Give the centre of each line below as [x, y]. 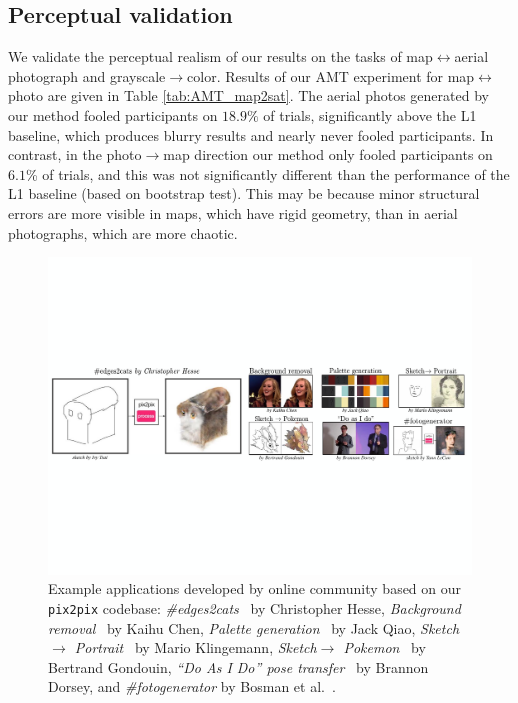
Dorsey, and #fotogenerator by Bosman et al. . [192, 686]
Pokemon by [384, 647]
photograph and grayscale [87, 75]
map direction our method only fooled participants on [328, 154]
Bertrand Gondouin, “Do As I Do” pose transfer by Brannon [238, 666]
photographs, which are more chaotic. [123, 232]
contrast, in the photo [75, 154]
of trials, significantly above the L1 [370, 114]
